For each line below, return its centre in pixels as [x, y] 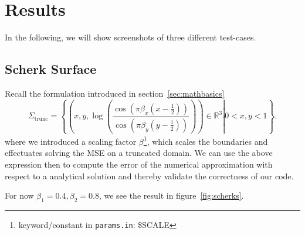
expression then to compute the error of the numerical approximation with [139, 164]
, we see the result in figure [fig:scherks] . [171, 195]
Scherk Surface [51, 69]
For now [19, 195]
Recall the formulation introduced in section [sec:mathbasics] [115, 93]
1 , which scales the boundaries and [206, 140]
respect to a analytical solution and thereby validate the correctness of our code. [149, 176]
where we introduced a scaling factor [71, 141]
